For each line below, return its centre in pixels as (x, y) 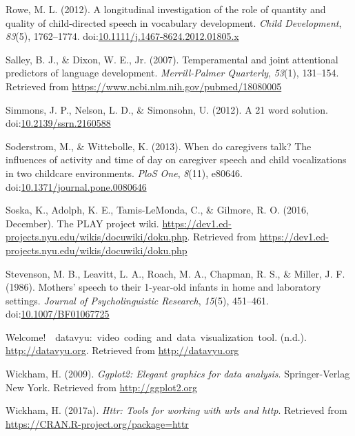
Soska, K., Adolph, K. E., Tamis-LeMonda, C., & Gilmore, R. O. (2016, (157, 210)
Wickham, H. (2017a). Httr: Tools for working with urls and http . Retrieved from (176, 410)
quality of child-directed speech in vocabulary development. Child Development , (174, 22)
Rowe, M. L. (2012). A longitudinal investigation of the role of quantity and (166, 9)
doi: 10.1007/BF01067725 (58, 314)
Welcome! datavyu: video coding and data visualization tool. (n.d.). (156, 336)
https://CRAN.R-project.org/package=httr (97, 423)
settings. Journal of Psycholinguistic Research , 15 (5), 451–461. (137, 300)
